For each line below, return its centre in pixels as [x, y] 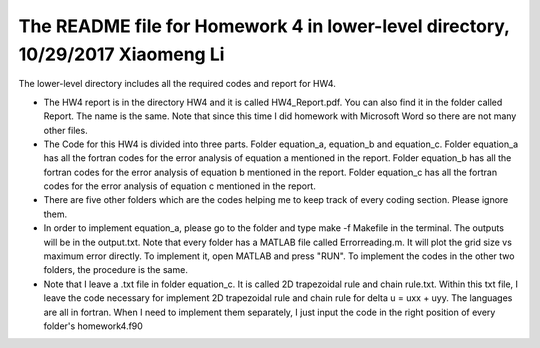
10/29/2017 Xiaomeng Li [121, 54]
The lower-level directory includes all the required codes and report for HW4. [177, 84]
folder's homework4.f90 [93, 326]
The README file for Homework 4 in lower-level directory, [264, 26]
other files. [66, 130]
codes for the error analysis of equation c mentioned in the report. [180, 186]
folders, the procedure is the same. [116, 270]
